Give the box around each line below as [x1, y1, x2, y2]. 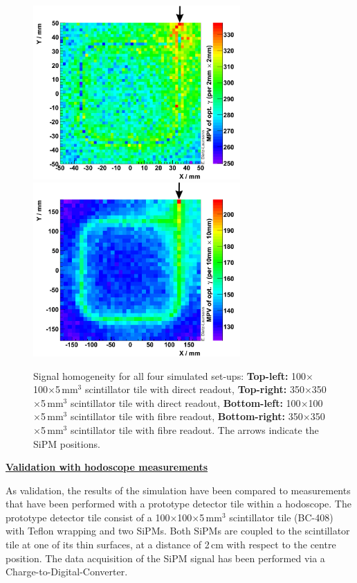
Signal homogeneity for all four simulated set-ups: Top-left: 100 [33, 368, 306, 383]
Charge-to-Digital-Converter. [6, 564, 128, 579]
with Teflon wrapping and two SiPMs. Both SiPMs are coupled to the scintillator [6, 523, 350, 538]
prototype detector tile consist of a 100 [6, 510, 170, 524]
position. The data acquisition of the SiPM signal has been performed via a [6, 550, 325, 565]
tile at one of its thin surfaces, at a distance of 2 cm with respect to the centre [6, 537, 336, 552]
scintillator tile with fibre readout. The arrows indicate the [70, 422, 319, 437]
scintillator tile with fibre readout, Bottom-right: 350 [70, 409, 303, 424]
